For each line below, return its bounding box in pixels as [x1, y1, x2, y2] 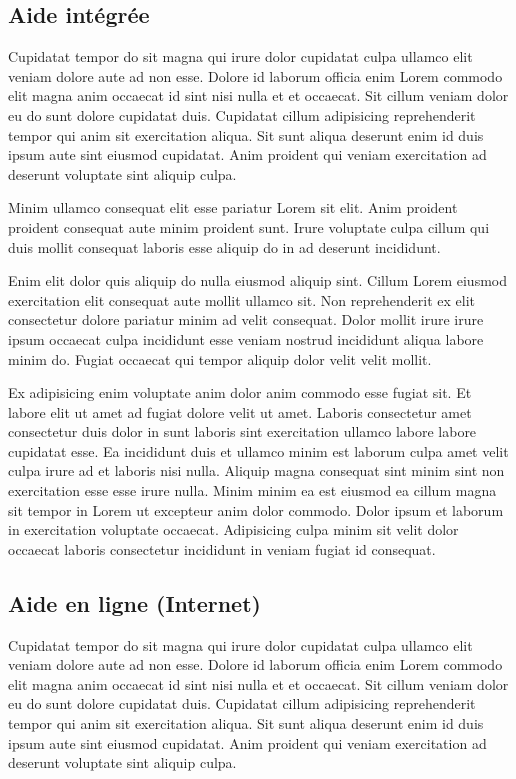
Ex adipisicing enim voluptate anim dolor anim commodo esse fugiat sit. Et [8, 382, 472, 403]
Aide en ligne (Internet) [8, 587, 261, 618]
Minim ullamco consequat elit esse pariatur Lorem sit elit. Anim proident [8, 197, 458, 218]
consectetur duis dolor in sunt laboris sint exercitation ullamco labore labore [8, 421, 477, 442]
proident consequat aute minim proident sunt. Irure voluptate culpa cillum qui [8, 216, 490, 237]
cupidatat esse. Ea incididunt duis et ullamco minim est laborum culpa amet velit [8, 440, 509, 461]
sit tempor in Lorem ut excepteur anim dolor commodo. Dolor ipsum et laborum [8, 499, 504, 520]
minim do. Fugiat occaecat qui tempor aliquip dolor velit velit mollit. [8, 348, 432, 369]
